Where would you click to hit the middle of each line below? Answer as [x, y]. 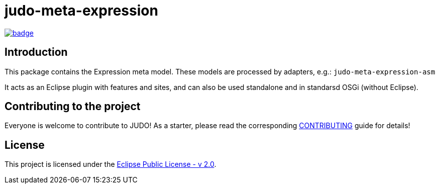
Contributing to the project [73, 107]
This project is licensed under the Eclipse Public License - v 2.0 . [111, 164]
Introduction [36, 52]
